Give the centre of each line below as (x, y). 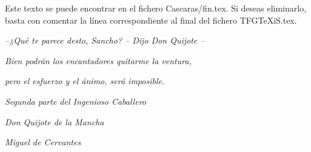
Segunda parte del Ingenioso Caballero (75, 101)
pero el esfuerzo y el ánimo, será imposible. (85, 81)
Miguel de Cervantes (43, 142)
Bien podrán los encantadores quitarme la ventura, (98, 60)
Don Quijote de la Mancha (55, 121)
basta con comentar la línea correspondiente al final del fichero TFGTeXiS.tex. (151, 20)
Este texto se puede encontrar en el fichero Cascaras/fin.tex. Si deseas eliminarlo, (156, 8)
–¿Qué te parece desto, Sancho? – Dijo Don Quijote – (105, 40)
